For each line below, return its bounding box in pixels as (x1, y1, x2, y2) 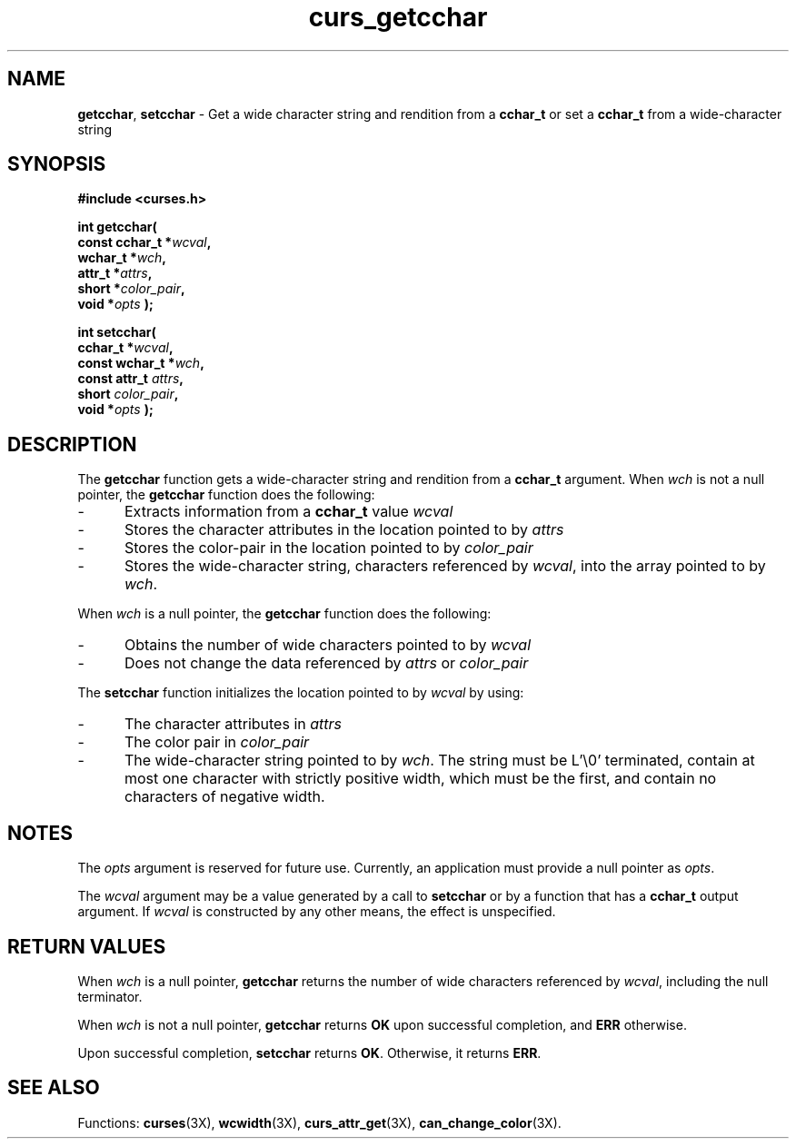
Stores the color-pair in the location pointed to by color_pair (124, 538, 533, 558)
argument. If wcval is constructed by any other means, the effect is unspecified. (77, 904, 556, 920)
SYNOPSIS (7, 153, 106, 176)
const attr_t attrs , (77, 370, 184, 387)
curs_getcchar (308, 2, 488, 33)
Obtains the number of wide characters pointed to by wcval (124, 636, 531, 655)
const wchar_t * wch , (77, 355, 204, 371)
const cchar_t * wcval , (77, 234, 212, 251)
